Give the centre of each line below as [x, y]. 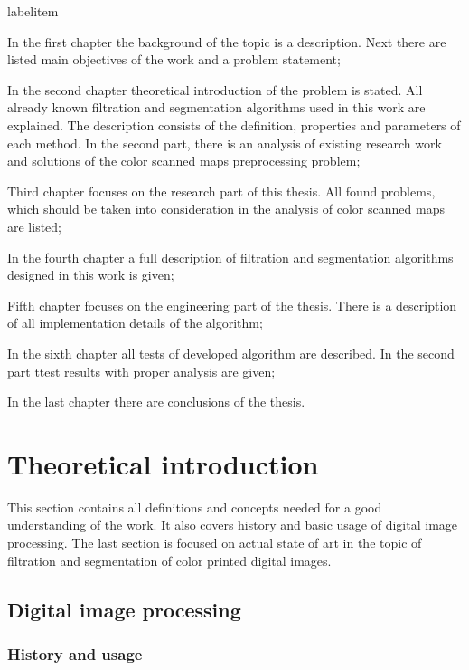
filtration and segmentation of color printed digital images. [169, 560]
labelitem [33, 11]
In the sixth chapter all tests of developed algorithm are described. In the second [231, 353]
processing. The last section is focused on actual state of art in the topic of [215, 542]
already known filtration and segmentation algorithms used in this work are [216, 107]
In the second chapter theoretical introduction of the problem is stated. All [215, 89]
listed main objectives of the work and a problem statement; [174, 59]
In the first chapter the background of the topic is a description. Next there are [227, 41]
